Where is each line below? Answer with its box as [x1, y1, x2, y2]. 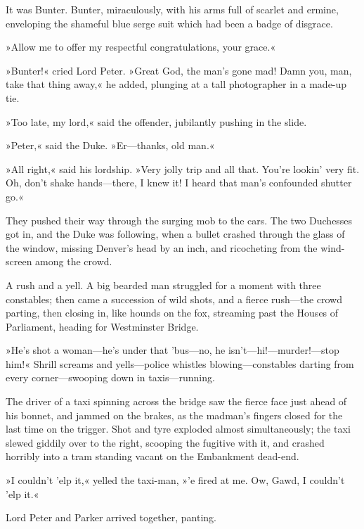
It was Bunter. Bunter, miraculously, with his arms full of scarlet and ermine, [6, 2, 339, 16]
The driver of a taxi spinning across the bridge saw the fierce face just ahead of [6, 394, 347, 409]
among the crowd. [35, 254, 112, 269]
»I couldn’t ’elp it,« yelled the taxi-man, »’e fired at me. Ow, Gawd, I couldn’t [6, 473, 345, 487]
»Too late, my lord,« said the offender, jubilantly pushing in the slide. [6, 114, 307, 129]
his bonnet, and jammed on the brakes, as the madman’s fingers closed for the [6, 407, 343, 422]
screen [6, 254, 32, 269]
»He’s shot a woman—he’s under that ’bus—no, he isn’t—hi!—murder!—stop [6, 343, 339, 357]
